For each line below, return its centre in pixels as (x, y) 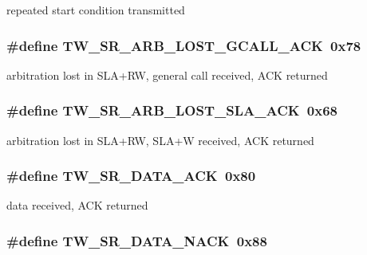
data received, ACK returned (77, 205)
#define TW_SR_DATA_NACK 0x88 (137, 240)
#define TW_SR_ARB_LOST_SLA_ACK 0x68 (172, 110)
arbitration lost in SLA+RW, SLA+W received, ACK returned (160, 140)
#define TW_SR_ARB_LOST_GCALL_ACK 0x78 (184, 45)
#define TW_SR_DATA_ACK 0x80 (131, 176)
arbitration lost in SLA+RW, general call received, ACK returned (167, 75)
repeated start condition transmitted (96, 10)
